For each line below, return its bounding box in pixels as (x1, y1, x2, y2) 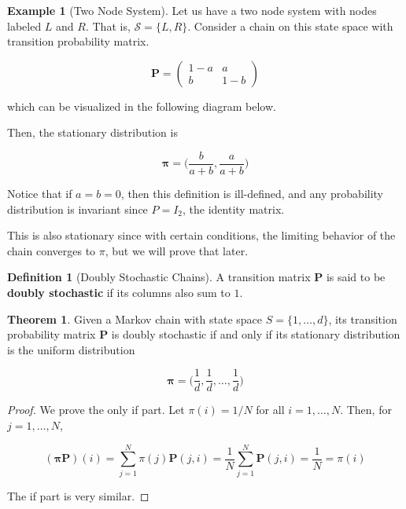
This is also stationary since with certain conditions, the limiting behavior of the (7, 227, 396, 244)
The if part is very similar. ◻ (7, 487, 149, 504)
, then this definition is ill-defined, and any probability (120, 185, 384, 202)
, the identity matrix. (183, 200, 285, 217)
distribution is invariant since (7, 200, 148, 217)
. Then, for (340, 401, 392, 418)
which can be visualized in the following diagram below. (7, 97, 276, 114)
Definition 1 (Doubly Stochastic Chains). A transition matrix (7, 269, 311, 285)
